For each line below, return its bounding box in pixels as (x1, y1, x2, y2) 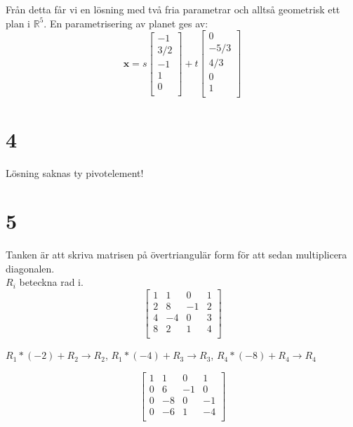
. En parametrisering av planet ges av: (44, 15, 208, 30)
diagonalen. (6, 261, 55, 275)
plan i (6, 15, 31, 30)
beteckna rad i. (19, 275, 84, 289)
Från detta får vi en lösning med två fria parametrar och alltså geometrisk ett (6, 2, 340, 16)
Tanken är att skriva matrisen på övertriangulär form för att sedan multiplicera (6, 247, 347, 262)
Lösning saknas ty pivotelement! (6, 165, 144, 180)
